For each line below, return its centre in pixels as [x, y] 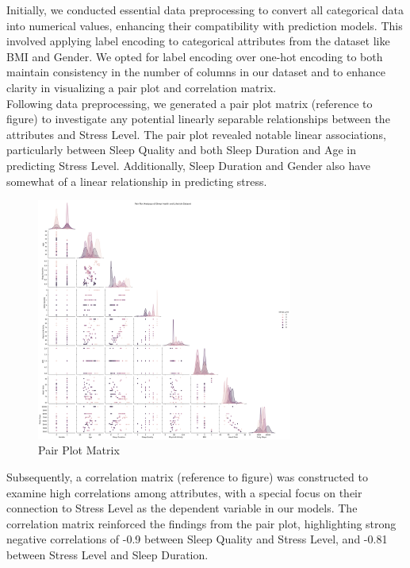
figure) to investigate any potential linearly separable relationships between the [198, 119]
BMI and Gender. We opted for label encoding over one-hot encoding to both [195, 56]
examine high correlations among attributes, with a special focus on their [184, 492]
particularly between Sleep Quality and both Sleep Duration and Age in [181, 150]
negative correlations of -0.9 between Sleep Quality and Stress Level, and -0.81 [197, 539]
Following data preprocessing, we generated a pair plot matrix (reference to [190, 103]
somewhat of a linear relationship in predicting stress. [137, 181]
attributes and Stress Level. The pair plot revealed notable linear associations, [196, 134]
